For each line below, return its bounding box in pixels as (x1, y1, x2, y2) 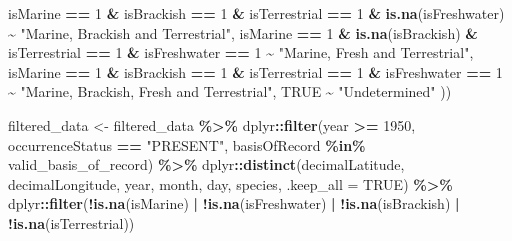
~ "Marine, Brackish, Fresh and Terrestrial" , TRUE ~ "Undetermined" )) (8, 81, 452, 102)
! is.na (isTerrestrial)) (8, 212, 135, 233)
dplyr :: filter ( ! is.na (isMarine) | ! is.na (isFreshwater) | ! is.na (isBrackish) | (8, 193, 460, 214)
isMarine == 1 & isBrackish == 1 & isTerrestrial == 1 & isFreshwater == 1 (8, 61, 503, 82)
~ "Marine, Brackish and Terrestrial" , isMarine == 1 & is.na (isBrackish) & (8, 22, 478, 43)
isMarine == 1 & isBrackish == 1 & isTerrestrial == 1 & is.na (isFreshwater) (8, 3, 505, 23)
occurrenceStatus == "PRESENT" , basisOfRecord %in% (8, 134, 366, 155)
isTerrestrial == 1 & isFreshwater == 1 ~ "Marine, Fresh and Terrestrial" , (8, 42, 474, 63)
